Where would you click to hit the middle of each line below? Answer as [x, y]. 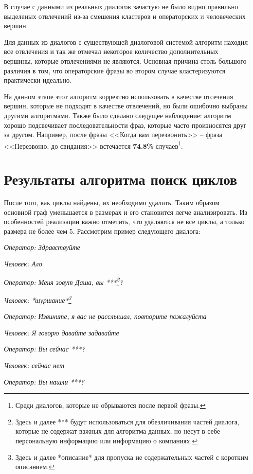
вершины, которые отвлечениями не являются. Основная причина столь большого [125, 61]
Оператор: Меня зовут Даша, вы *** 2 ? [63, 281]
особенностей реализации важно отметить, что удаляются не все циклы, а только [124, 221]
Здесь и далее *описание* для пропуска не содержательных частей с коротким [132, 457]
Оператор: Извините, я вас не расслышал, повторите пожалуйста [105, 316]
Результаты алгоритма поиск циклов [121, 179]
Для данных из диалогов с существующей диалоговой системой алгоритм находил [126, 42]
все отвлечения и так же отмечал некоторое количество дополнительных [111, 51]
